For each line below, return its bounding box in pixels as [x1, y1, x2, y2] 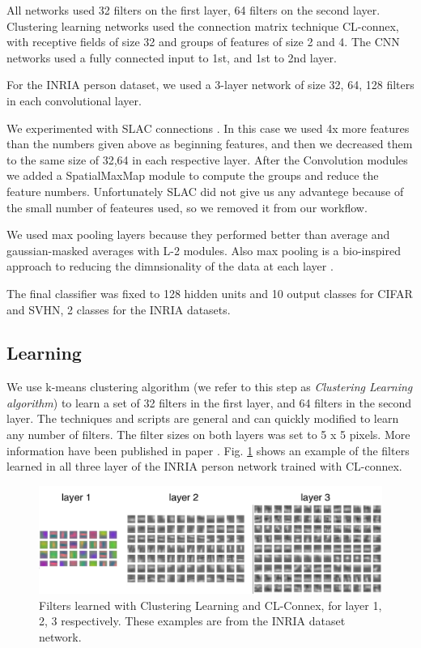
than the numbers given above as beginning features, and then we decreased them [6, 135, 413, 152]
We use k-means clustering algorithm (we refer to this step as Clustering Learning [6, 378, 413, 395]
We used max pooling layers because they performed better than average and [6, 226, 390, 243]
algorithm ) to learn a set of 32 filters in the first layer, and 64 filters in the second [6, 394, 412, 411]
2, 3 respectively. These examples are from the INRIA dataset [39, 612, 346, 629]
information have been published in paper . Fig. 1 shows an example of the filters [6, 441, 410, 458]
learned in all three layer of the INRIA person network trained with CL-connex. [6, 458, 402, 475]
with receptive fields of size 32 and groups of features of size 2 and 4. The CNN [6, 33, 400, 50]
